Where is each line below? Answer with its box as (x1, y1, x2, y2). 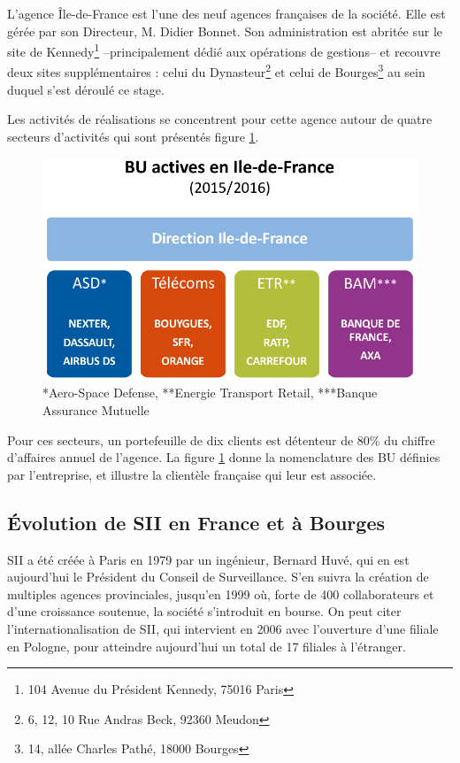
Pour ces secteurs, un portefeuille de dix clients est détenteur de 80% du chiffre (7, 430, 435, 449)
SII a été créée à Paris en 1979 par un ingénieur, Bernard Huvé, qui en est (7, 550, 410, 568)
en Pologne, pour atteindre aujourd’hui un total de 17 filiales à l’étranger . (7, 636, 406, 655)
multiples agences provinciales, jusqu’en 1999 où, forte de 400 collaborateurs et (7, 584, 434, 603)
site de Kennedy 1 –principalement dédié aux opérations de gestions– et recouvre (7, 40, 441, 60)
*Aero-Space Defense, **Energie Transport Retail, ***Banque (42, 383, 378, 402)
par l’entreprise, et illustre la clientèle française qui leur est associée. (7, 465, 377, 483)
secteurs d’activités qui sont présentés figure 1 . (7, 127, 259, 145)
